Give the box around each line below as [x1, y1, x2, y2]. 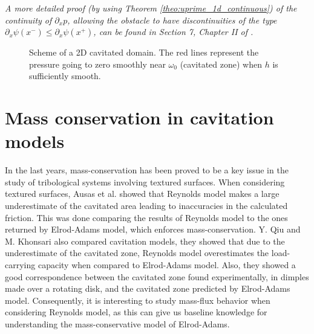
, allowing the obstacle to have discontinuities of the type [67, 13, 277, 26]
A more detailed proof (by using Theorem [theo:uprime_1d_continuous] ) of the [5, 2, 297, 14]
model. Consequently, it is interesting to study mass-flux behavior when [5, 294, 270, 306]
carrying [5, 259, 36, 271]
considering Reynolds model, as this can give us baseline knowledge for [5, 306, 267, 318]
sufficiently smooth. [29, 69, 101, 82]
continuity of [5, 13, 52, 26]
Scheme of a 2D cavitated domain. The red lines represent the [29, 46, 259, 59]
